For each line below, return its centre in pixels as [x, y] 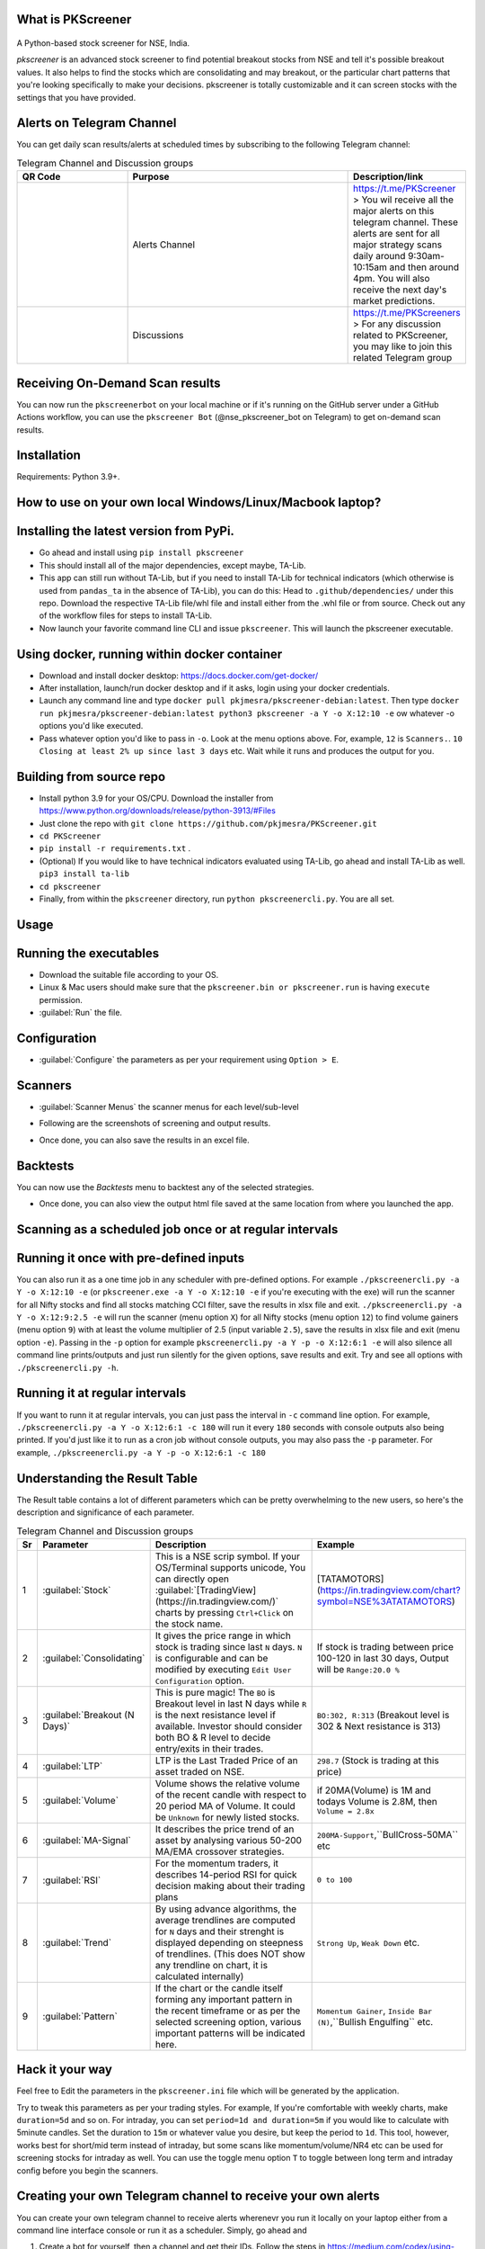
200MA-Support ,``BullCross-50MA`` [387, 1834]
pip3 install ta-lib [84, 874]
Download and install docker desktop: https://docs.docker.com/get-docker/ [179, 676]
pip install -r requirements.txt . [115, 848]
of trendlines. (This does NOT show [230, 1954]
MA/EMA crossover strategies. [220, 1851]
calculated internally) [199, 1976]
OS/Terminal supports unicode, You [230, 1567]
